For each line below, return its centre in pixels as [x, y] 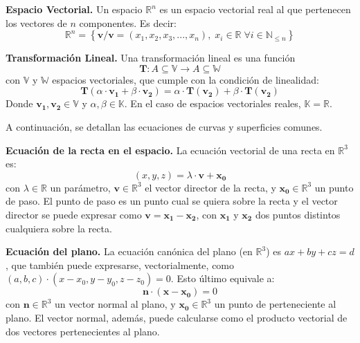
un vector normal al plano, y [115, 304]
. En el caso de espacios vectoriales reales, [213, 103]
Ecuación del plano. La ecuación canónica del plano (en [129, 251]
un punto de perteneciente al [275, 304]
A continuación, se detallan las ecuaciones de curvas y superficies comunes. [164, 126]
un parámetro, [80, 187]
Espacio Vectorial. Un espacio [74, 9]
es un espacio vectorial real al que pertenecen [255, 9]
